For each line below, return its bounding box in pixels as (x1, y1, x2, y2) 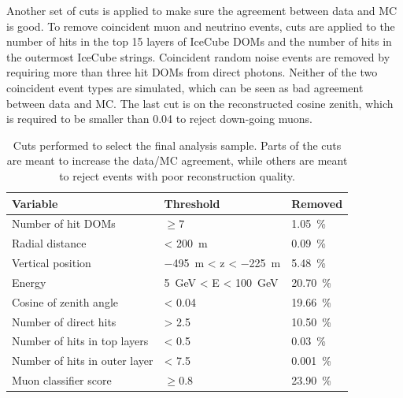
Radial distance (12, 235, 87, 251)
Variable (12, 195, 58, 211)
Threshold (164, 195, 220, 211)
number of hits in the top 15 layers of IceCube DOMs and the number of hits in (6, 33, 392, 50)
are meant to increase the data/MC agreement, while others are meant (6, 152, 348, 169)
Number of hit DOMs (12, 215, 116, 232)
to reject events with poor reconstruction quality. (59, 167, 295, 184)
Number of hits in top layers (12, 333, 149, 349)
